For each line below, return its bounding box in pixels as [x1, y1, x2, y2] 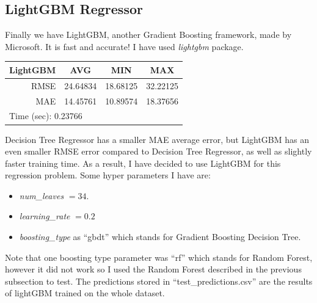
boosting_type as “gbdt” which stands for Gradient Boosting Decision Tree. [19, 230, 301, 243]
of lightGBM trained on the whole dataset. [5, 287, 165, 299]
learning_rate [19, 210, 70, 222]
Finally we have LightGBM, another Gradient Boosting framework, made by [5, 28, 292, 41]
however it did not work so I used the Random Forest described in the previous [5, 263, 302, 276]
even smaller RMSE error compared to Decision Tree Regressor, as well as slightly [5, 145, 312, 158]
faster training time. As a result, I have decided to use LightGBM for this [5, 156, 281, 169]
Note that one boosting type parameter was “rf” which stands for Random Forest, [5, 250, 313, 263]
